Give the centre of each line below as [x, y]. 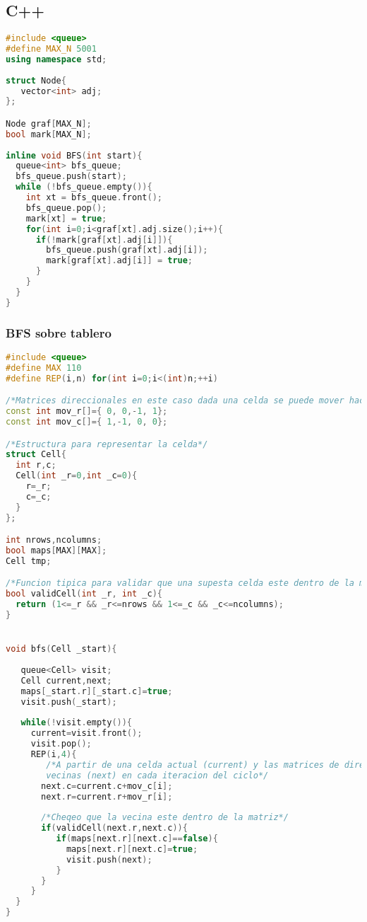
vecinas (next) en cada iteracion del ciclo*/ [157, 775]
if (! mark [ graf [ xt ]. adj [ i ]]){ [104, 240]
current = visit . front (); [86, 733]
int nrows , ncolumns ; [54, 540]
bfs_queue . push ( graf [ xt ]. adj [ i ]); [127, 250]
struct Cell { [36, 455]
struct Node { [36, 80]
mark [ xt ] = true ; [66, 218]
